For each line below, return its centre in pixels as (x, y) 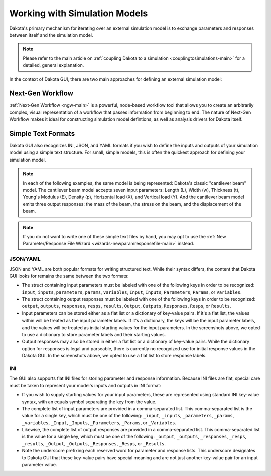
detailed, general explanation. (53, 65)
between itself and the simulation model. (51, 35)
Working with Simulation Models (79, 13)
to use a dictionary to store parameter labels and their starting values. (94, 335)
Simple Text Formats (42, 134)
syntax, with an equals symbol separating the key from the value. (89, 402)
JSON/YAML (25, 259)
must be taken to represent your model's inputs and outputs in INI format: (85, 385)
